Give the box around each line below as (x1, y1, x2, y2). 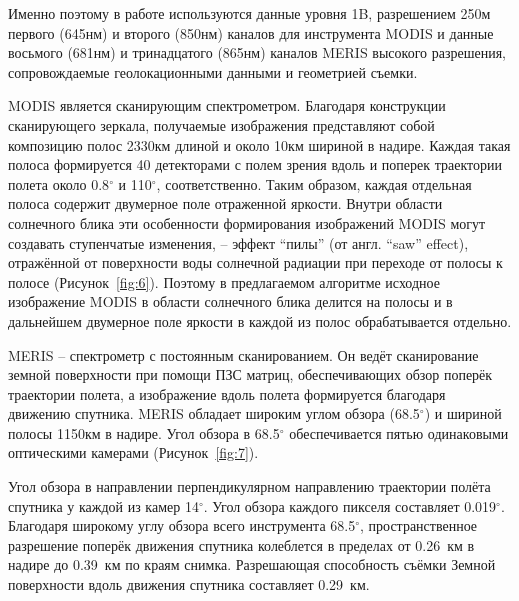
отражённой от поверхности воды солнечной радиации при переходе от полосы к (8, 252, 503, 273)
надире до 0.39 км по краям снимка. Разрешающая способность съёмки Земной (8, 554, 496, 575)
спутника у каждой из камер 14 (8, 495, 199, 516)
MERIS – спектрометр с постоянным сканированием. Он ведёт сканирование (8, 344, 479, 365)
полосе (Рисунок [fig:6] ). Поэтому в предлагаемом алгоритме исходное (8, 271, 440, 292)
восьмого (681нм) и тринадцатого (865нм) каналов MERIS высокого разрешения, (8, 42, 506, 63)
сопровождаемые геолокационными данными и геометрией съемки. (8, 61, 418, 82)
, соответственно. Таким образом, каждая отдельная (156, 173, 472, 194)
